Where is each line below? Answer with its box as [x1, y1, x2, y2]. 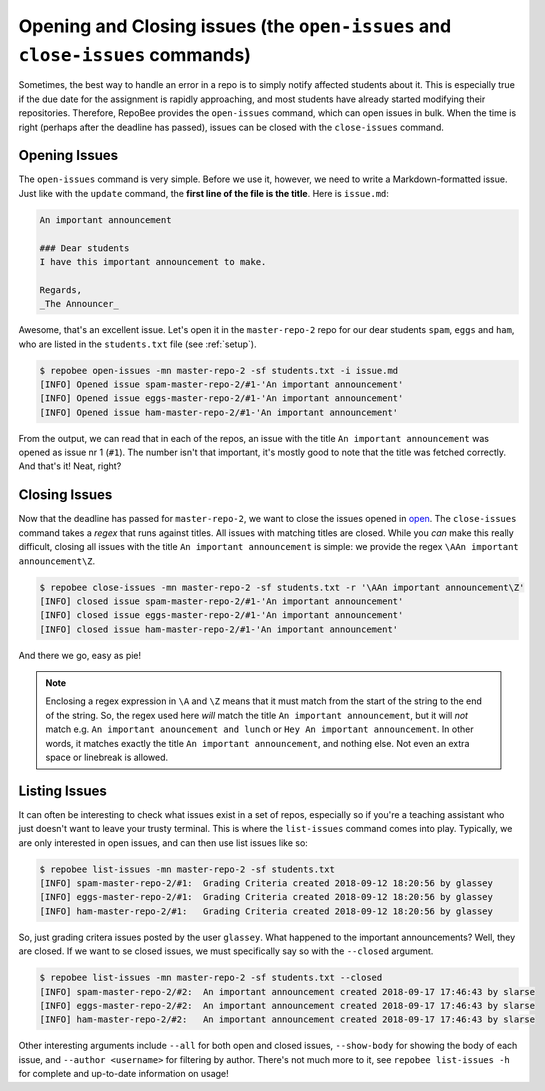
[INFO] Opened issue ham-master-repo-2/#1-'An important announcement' [39, 406, 399, 418]
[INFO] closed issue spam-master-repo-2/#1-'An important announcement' [39, 595, 404, 607]
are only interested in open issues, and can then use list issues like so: [18, 836, 309, 849]
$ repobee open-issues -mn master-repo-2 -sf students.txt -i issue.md [39, 365, 399, 376]
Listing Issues [18, 782, 107, 799]
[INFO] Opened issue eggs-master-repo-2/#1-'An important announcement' [39, 393, 404, 404]
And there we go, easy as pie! [18, 649, 142, 661]
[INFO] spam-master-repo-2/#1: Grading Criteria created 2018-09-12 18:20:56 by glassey [39, 878, 494, 889]
